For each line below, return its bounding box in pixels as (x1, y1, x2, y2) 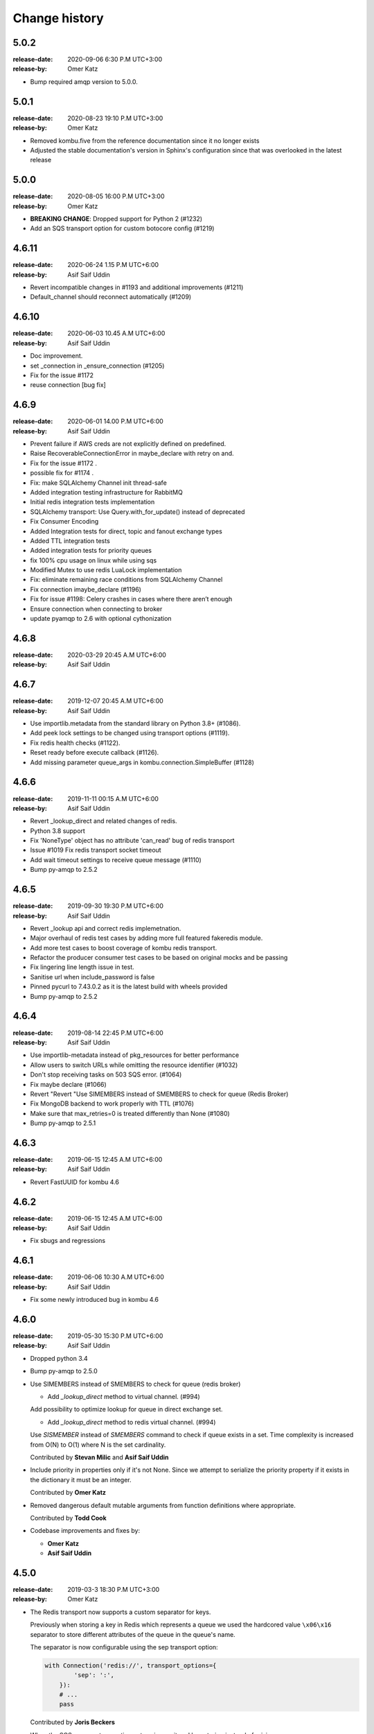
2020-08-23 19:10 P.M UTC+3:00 (67, 114, 163, 122)
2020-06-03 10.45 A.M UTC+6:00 (67, 329, 166, 338)
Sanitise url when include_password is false (30, 972, 155, 981)
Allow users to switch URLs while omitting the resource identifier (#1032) (30, 1061, 238, 1069)
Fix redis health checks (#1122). (30, 739, 121, 747)
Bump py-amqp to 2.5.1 (30, 1119, 96, 1127)
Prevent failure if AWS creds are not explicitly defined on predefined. (30, 440, 226, 448)
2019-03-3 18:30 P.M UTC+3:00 (67, 1585, 160, 1593)
